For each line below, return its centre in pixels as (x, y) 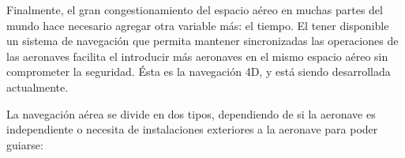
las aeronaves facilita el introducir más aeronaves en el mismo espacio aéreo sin (197, 56)
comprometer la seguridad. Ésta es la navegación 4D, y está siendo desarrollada (199, 71)
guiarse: (25, 144)
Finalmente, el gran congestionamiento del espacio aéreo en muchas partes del (195, 9)
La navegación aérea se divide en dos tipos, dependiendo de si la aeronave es (191, 113)
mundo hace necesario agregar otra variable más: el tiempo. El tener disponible (198, 25)
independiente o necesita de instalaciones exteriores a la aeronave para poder (192, 129)
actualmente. (37, 87)
